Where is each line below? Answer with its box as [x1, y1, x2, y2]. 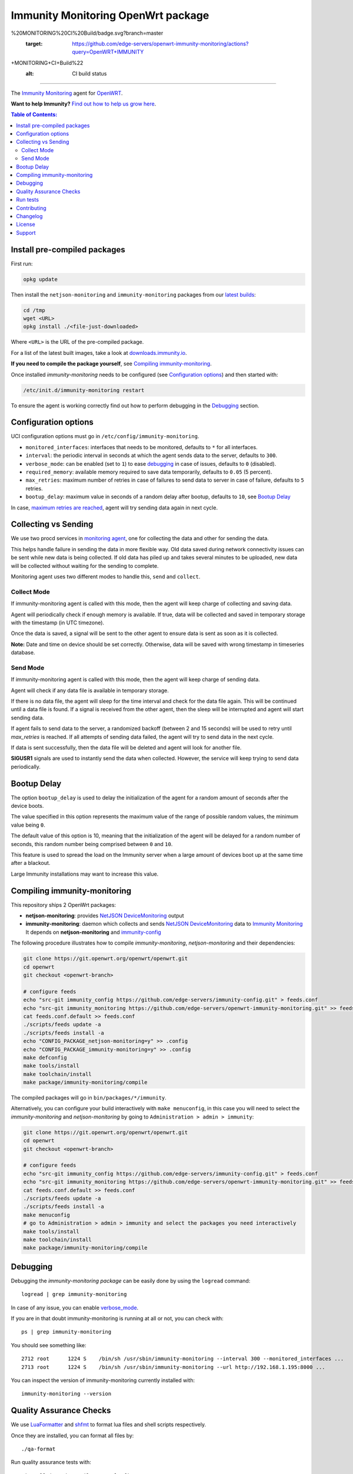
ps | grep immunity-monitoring [21, 1328, 112, 1335]
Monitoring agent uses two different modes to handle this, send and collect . [11, 573, 201, 580]
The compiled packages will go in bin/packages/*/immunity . [11, 1094, 167, 1101]
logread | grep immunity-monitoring [21, 1291, 127, 1298]
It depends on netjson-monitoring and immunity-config [25, 929, 161, 936]
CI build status [72, 70, 107, 77]
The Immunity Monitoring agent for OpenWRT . [11, 89, 123, 97]
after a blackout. [11, 860, 51, 867]
